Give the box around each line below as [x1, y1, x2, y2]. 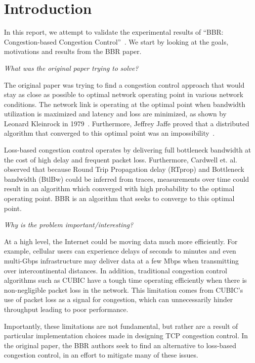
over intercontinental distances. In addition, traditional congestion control [4, 265, 227, 275]
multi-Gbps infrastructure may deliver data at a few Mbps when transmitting [4, 256, 239, 265]
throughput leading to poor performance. [4, 304, 128, 314]
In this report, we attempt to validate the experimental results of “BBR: [4, 27, 223, 37]
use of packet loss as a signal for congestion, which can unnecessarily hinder [4, 294, 233, 305]
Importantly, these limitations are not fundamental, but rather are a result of [4, 320, 238, 331]
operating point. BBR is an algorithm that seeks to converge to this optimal [4, 193, 235, 204]
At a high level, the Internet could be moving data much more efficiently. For [4, 236, 238, 246]
